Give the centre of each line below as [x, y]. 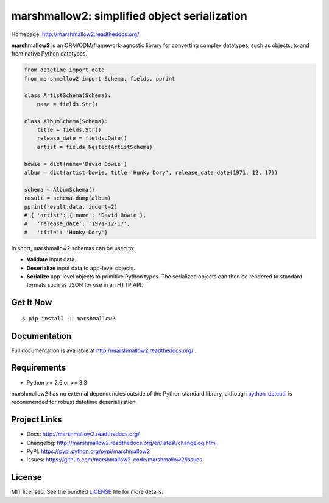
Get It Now [32, 302]
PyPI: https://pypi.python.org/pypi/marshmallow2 [88, 451]
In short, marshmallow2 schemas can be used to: [73, 248]
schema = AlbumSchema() [60, 190]
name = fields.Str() [68, 104]
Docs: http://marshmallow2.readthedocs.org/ [83, 434]
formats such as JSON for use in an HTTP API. [85, 285]
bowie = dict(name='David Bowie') [76, 164]
